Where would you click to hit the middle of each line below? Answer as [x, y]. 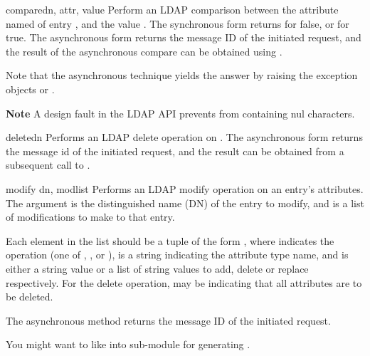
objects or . [30, 89]
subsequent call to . [48, 165]
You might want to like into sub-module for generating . [128, 344]
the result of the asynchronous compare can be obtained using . [144, 51]
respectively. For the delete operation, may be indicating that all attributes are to [184, 282]
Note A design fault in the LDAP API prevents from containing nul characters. [180, 113]
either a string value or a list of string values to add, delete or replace [157, 268]
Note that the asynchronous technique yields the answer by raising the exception [182, 75]
